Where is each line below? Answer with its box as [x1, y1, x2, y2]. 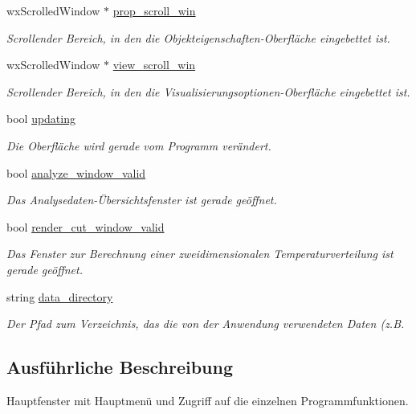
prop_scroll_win [112, 2, 196, 18]
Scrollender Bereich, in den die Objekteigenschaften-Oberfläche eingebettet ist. [6, 29, 390, 46]
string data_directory [6, 288, 113, 305]
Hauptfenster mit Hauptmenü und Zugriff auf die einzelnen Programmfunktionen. [6, 391, 409, 408]
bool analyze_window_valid [6, 164, 146, 181]
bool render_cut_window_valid [6, 218, 165, 235]
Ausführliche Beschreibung [6, 355, 233, 379]
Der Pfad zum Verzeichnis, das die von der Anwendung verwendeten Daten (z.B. [6, 315, 405, 332]
